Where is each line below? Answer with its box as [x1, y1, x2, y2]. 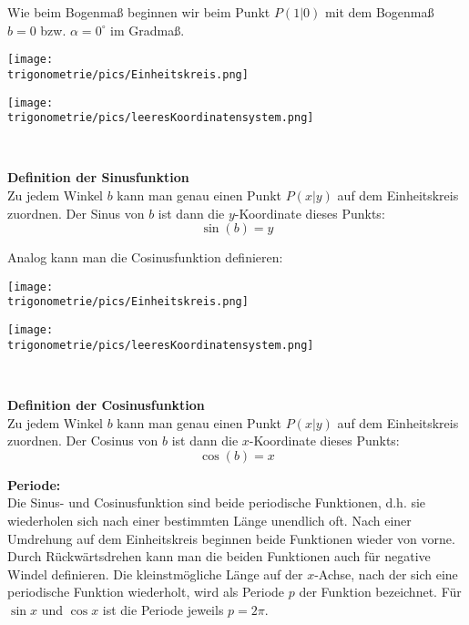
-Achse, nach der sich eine [314, 564, 458, 583]
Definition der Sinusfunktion [7, 168, 189, 187]
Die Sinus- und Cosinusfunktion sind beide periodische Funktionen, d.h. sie [7, 493, 426, 512]
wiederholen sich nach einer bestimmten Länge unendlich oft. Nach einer [7, 510, 412, 529]
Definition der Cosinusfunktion [7, 395, 205, 414]
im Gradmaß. [110, 20, 185, 39]
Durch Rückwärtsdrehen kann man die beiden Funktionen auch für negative [7, 547, 431, 566]
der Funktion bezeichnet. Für [299, 582, 462, 601]
